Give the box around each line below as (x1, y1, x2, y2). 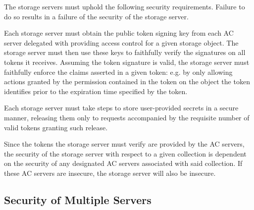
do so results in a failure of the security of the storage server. (4, 11, 189, 21)
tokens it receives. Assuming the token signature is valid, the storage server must (4, 56, 250, 67)
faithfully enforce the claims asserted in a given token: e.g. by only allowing (4, 66, 233, 77)
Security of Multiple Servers (4, 192, 152, 207)
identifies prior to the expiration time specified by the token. (4, 86, 188, 96)
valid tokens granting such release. (4, 122, 108, 132)
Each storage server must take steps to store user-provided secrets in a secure (4, 103, 239, 113)
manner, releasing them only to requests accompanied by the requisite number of (4, 112, 250, 122)
